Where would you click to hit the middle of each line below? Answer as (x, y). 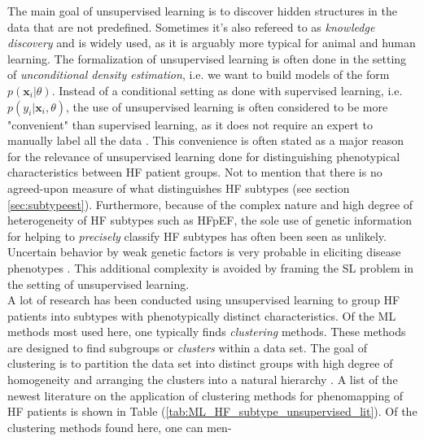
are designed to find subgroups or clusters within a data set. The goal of (187, 347)
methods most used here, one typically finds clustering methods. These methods (207, 332)
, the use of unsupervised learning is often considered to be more (227, 106)
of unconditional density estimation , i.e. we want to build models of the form (199, 74)
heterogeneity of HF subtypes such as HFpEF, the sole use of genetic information (210, 220)
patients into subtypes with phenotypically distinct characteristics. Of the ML (202, 315)
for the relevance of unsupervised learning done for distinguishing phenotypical (204, 156)
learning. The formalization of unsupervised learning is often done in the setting (207, 58)
